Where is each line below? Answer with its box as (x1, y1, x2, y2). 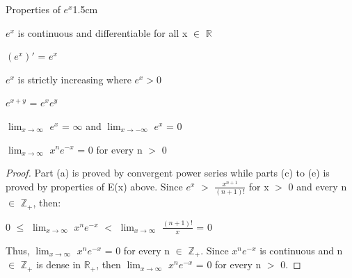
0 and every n (288, 179, 347, 193)
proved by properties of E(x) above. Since (6, 179, 183, 193)
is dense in (36, 257, 81, 272)
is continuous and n (259, 243, 343, 257)
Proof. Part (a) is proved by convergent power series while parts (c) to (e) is (6, 165, 330, 180)
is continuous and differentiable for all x (17, 25, 188, 40)
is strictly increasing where (17, 72, 131, 86)
